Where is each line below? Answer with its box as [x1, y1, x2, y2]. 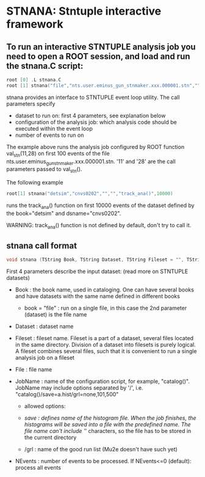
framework [6, 17, 63, 31]
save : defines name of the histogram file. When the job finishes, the [24, 414, 196, 422]
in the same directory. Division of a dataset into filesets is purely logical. [15, 341, 196, 349]
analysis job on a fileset [15, 354, 75, 362]
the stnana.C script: [6, 60, 84, 71]
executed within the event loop [15, 125, 93, 132]
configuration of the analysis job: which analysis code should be [15, 118, 177, 126]
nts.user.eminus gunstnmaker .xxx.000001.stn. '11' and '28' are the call [6, 158, 176, 166]
